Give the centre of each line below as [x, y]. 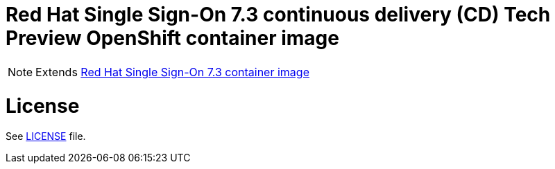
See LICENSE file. [46, 136]
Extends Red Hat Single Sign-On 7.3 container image [172, 72]
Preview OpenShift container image [172, 38]
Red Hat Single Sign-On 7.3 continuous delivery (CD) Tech [278, 15]
